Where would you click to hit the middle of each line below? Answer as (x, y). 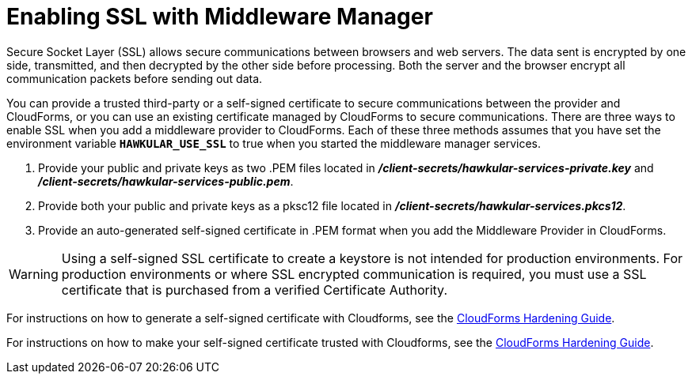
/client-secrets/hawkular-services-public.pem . (166, 181)
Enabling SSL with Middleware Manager (220, 17)
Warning (34, 274)
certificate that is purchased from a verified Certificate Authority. (254, 290)
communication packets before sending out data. (135, 78)
